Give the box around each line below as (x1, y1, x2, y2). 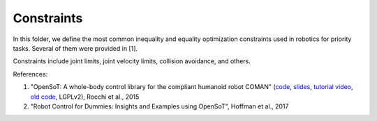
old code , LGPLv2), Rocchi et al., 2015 (30, 92, 140, 101)
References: (13, 70, 48, 78)
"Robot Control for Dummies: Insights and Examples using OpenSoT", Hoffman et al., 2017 (30, 102, 289, 111)
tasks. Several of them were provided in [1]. (13, 44, 138, 52)
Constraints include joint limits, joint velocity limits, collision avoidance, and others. (13, 57, 251, 65)
